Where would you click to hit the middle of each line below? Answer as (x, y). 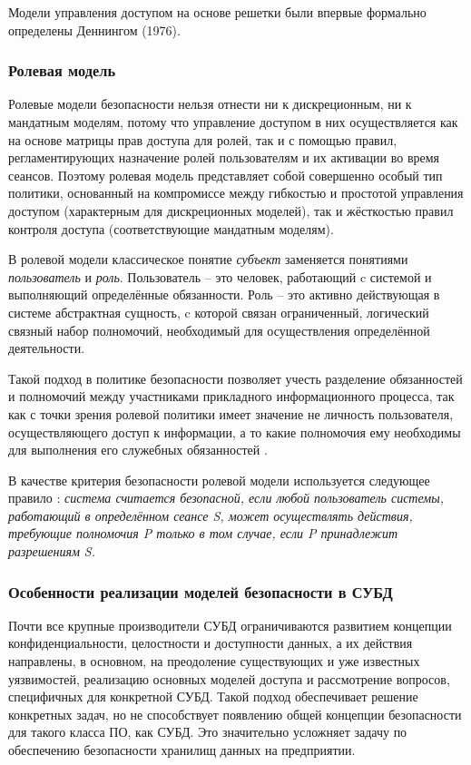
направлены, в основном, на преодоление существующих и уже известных (214, 661)
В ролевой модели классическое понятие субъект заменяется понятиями (208, 259)
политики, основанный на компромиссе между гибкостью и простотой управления (236, 193)
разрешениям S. (52, 551)
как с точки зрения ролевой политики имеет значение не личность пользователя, (231, 413)
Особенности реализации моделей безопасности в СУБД (201, 591)
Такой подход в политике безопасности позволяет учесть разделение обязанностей (235, 378)
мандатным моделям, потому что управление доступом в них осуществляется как (233, 122)
